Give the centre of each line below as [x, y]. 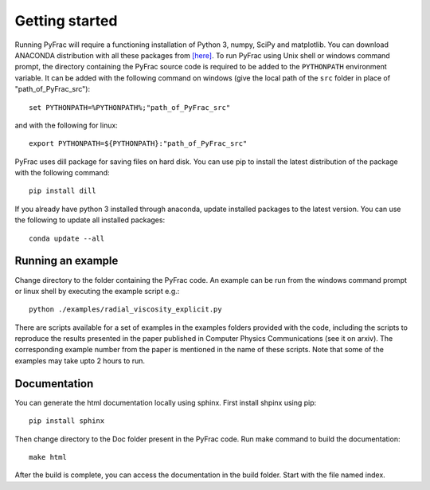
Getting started [66, 21]
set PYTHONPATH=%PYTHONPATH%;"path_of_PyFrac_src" [130, 107]
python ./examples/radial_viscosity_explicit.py [125, 310]
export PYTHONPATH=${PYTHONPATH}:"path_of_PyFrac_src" [138, 144]
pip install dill [63, 191]
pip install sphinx [67, 421]
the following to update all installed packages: [90, 220]
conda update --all [67, 238]
